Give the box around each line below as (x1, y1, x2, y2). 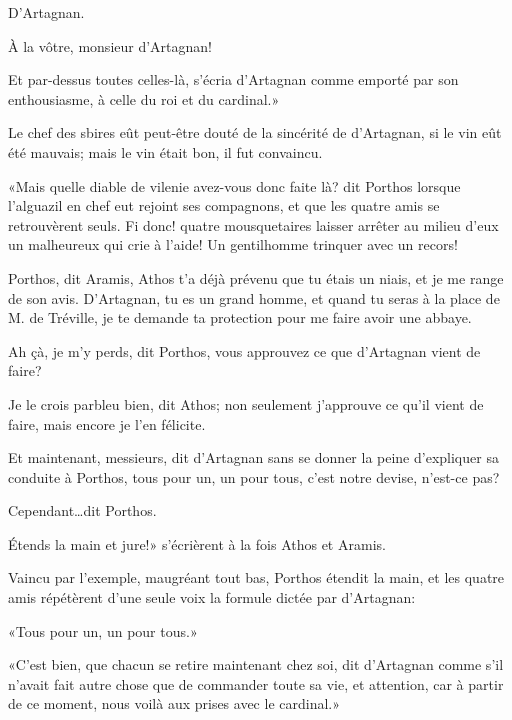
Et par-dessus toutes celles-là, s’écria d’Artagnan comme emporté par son (8, 69, 459, 90)
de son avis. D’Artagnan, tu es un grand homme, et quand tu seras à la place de (8, 287, 500, 308)
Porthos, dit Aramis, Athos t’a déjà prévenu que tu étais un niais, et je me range (8, 267, 504, 288)
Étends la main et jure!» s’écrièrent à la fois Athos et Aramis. (8, 533, 386, 554)
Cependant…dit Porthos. (8, 500, 157, 521)
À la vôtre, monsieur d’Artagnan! (8, 35, 212, 56)
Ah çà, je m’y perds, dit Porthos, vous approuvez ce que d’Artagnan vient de (8, 340, 481, 361)
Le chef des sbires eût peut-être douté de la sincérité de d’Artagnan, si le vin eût (8, 122, 502, 143)
